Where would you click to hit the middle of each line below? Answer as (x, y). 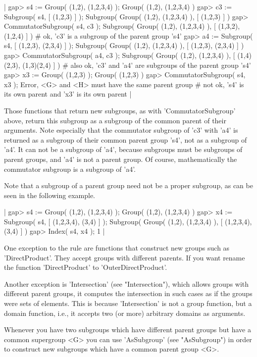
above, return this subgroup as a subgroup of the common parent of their (115, 120)
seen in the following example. (50, 195)
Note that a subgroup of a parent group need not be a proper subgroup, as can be (128, 185)
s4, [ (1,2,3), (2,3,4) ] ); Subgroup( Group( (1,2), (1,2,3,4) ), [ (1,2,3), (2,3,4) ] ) (124, 45)
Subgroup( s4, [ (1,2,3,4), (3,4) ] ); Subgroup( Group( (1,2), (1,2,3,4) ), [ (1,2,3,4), (128, 221)
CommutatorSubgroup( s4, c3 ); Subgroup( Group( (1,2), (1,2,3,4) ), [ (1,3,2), (122, 26)
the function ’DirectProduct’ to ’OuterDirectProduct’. (86, 267)
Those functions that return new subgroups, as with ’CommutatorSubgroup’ (120, 110)
